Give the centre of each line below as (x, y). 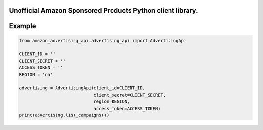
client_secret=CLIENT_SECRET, (130, 95)
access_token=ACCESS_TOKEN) (127, 108)
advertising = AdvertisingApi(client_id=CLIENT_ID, (82, 88)
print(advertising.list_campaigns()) (64, 115)
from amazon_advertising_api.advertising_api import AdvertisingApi (103, 41)
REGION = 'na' (36, 74)
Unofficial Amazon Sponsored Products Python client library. (103, 10)
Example (22, 26)
